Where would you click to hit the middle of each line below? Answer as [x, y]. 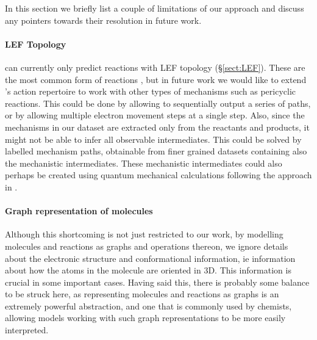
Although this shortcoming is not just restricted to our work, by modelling [144, 234]
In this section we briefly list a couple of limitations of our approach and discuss [155, 8]
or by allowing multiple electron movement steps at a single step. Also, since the [155, 115]
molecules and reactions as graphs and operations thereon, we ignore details [147, 246]
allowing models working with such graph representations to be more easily [145, 318]
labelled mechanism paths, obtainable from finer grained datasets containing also [156, 151]
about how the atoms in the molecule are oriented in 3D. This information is [148, 270]
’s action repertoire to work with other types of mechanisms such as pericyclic [151, 91]
